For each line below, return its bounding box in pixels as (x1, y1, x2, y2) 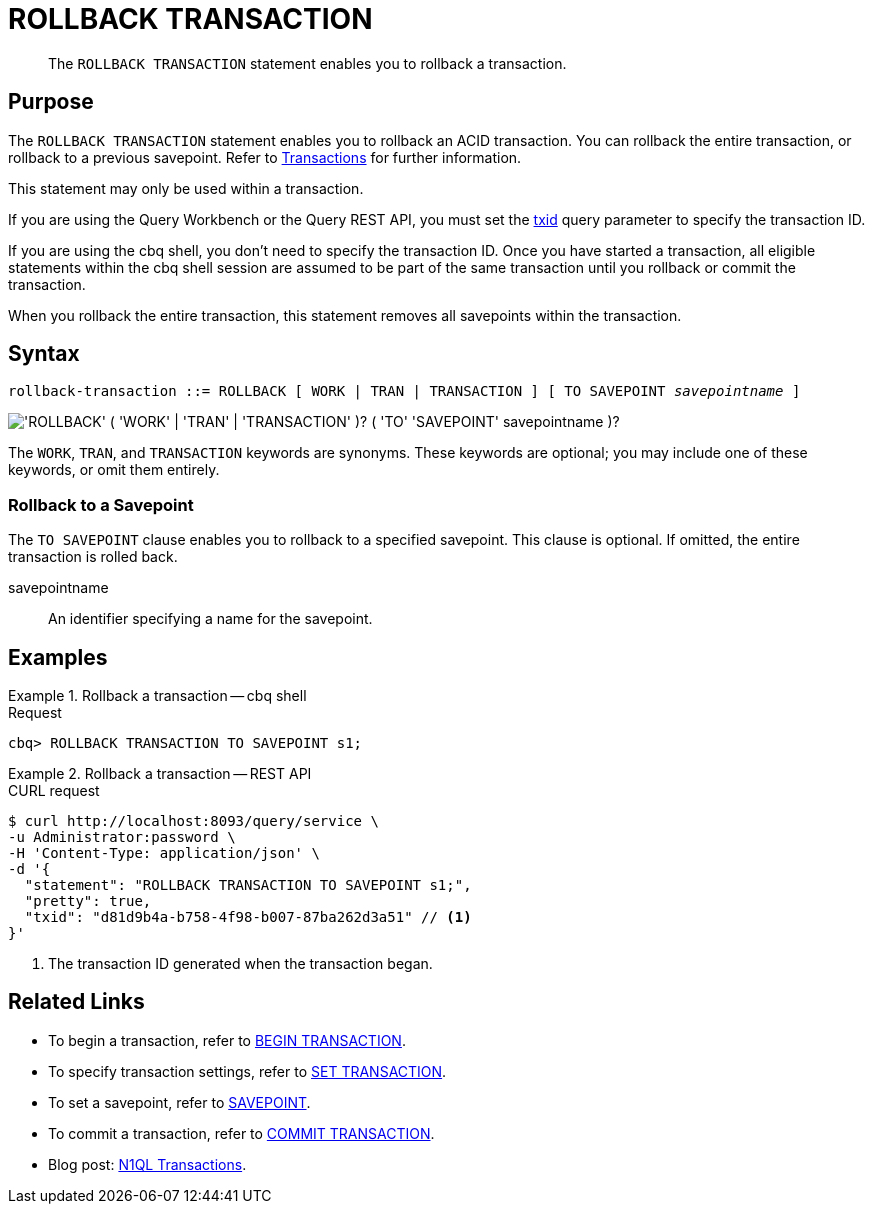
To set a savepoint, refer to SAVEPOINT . (48, 1093, 311, 1111)
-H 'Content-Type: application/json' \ (8, 845, 320, 862)
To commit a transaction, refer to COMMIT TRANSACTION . (48, 1124, 435, 1142)
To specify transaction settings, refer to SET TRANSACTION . (48, 1062, 447, 1080)
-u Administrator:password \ (8, 829, 236, 846)
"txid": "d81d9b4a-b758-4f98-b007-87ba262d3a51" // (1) (24, 909, 472, 926)
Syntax (8, 341, 80, 367)
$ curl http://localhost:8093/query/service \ (8, 813, 379, 830)
